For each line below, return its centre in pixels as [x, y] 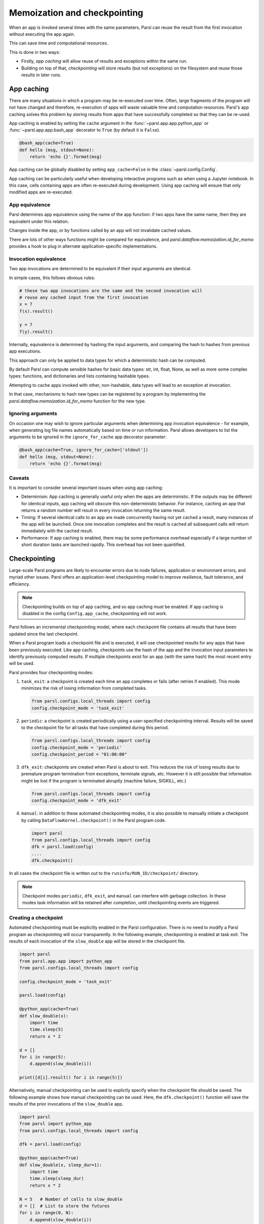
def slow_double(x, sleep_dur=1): [61, 1165]
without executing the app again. [42, 34]
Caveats [19, 478]
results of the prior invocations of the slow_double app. [66, 1104]
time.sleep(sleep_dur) [57, 1178]
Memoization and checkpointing [76, 13]
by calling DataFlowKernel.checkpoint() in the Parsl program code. [94, 820]
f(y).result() [36, 331]
